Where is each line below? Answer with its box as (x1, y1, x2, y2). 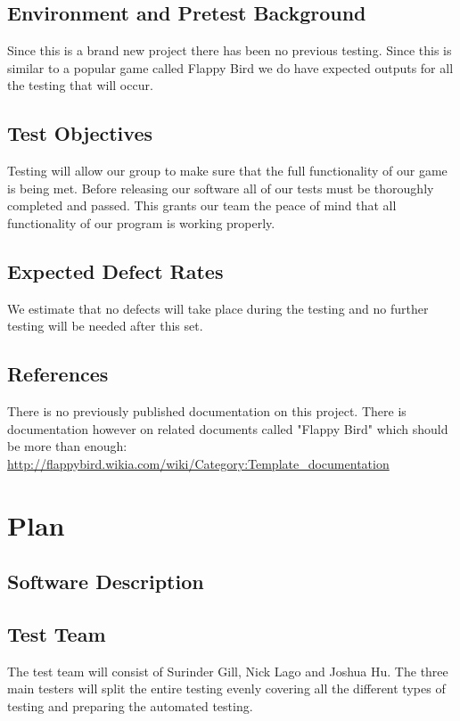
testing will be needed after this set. (7, 316, 203, 335)
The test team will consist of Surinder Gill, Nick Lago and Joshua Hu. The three (7, 661, 448, 680)
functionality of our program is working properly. (7, 213, 275, 232)
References (7, 360, 109, 388)
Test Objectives (7, 119, 152, 147)
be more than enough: (7, 437, 127, 455)
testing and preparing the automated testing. (7, 697, 253, 716)
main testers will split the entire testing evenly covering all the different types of (7, 679, 446, 698)
